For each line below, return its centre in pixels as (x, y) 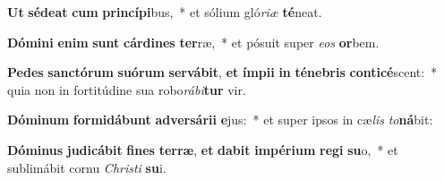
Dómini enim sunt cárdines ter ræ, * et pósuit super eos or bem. (193, 42)
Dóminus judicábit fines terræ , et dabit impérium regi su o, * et (203, 149)
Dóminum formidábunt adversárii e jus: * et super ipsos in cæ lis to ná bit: (220, 120)
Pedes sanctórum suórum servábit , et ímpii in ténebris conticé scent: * (222, 72)
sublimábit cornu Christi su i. (87, 167)
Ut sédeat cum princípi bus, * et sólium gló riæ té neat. (165, 12)
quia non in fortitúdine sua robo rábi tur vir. (127, 89)
